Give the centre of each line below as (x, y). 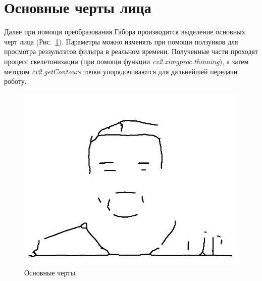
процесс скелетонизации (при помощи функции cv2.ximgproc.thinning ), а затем (126, 61)
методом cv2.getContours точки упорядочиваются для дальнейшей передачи (121, 71)
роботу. (15, 81)
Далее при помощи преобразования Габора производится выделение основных (125, 32)
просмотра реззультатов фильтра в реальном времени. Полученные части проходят (131, 51)
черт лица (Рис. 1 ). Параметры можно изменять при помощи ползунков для (121, 41)
